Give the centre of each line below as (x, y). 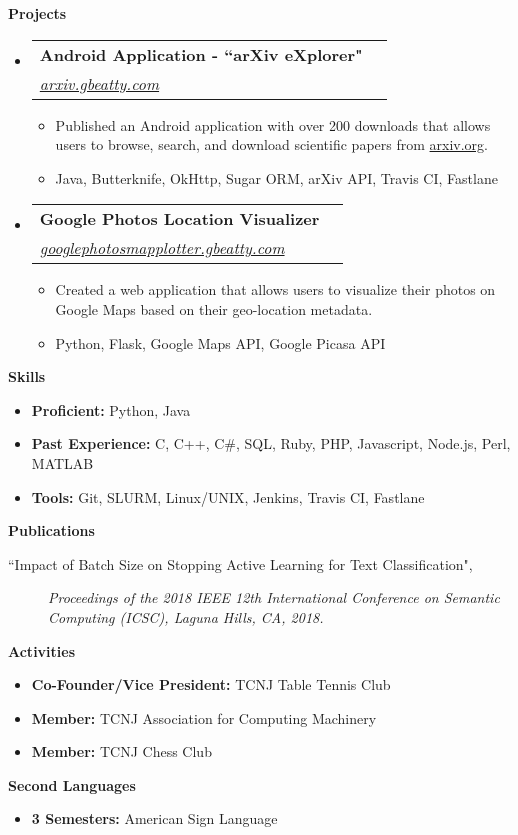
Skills (27, 376)
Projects (37, 13)
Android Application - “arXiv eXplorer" (201, 54)
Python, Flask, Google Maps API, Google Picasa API (220, 342)
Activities (42, 650)
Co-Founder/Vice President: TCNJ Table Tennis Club (211, 684)
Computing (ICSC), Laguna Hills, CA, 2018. (186, 616)
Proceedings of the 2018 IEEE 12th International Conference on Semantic (274, 597)
